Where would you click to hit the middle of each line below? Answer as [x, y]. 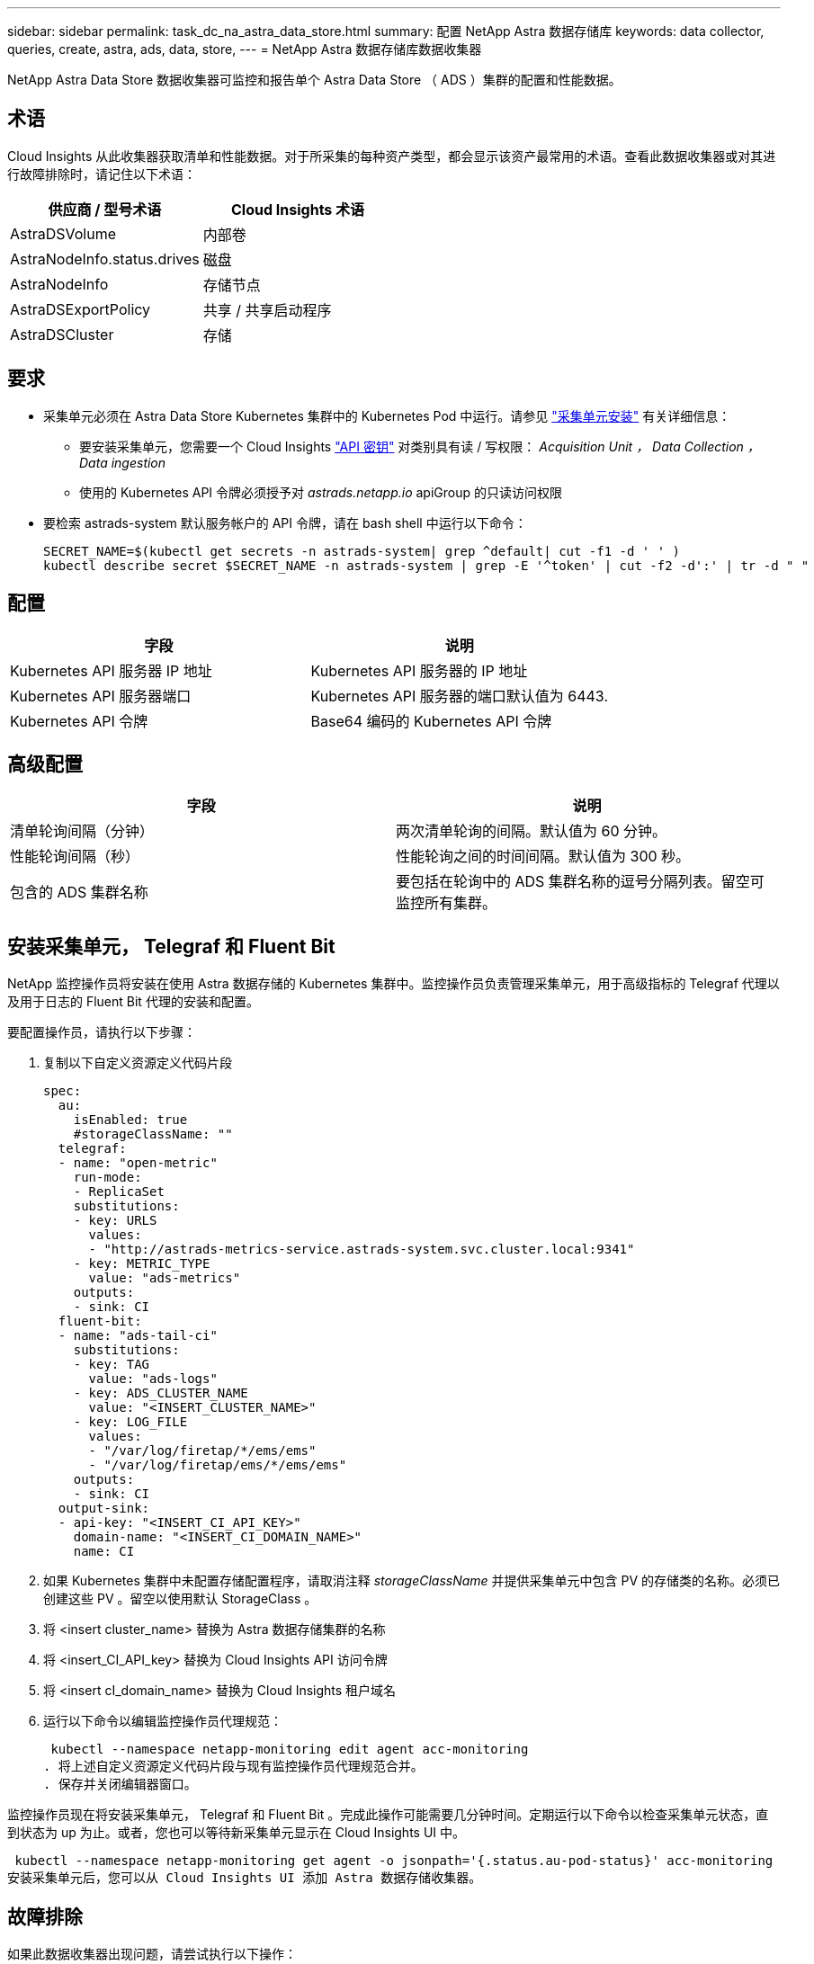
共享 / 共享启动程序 [267, 310]
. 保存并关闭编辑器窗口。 [120, 1785]
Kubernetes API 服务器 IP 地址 [111, 670]
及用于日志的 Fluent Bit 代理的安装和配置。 [133, 1002]
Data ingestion [123, 462]
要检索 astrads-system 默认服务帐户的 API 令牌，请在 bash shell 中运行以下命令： [285, 522]
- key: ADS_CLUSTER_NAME [161, 1393]
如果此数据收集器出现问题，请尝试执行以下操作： [152, 1954]
